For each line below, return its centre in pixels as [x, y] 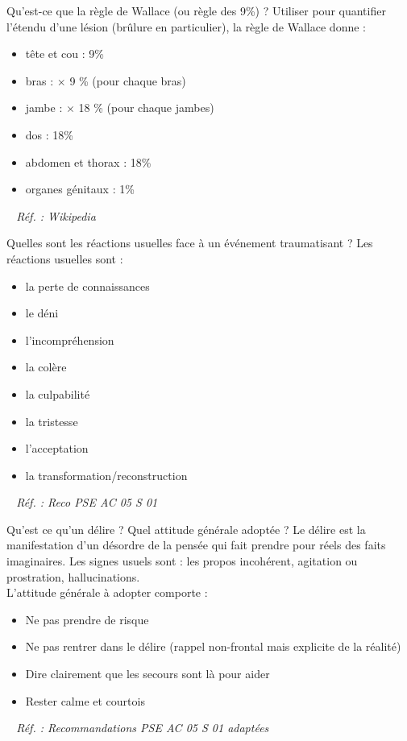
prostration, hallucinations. [73, 576]
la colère [46, 367]
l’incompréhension [70, 339]
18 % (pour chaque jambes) [146, 108]
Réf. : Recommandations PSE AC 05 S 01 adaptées [143, 728]
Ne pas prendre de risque [87, 619]
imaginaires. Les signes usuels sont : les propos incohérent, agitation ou [182, 561]
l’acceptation [57, 448]
